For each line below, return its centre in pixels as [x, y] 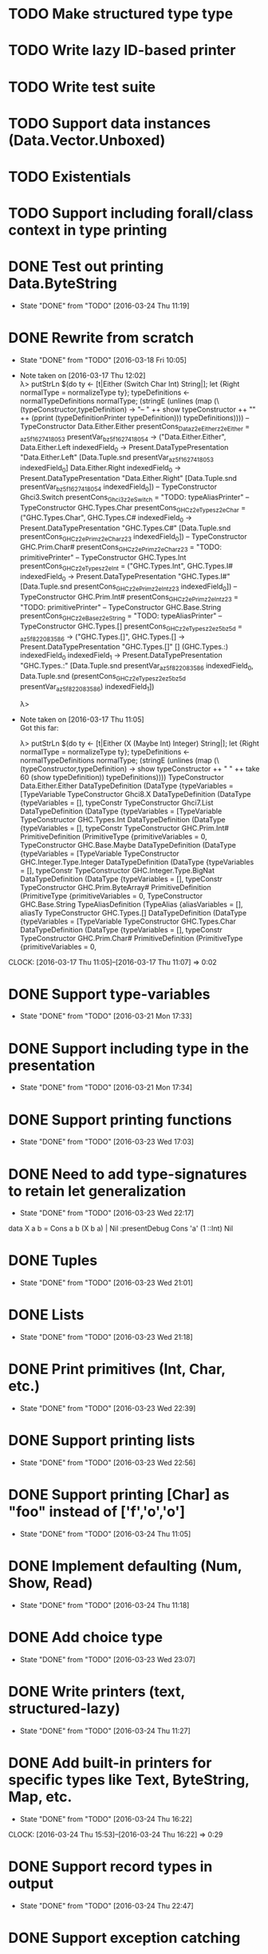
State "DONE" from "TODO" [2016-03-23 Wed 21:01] [106, 1283]
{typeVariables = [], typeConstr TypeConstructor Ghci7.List [116, 802]
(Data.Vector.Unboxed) [87, 140]
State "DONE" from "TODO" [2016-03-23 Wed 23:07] [107, 1659]
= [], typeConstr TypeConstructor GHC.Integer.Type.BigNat [117, 870]
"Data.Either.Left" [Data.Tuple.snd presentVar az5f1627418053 [116, 458]
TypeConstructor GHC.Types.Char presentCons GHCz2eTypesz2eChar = [132, 508]
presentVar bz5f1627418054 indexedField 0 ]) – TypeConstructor [118, 487]
